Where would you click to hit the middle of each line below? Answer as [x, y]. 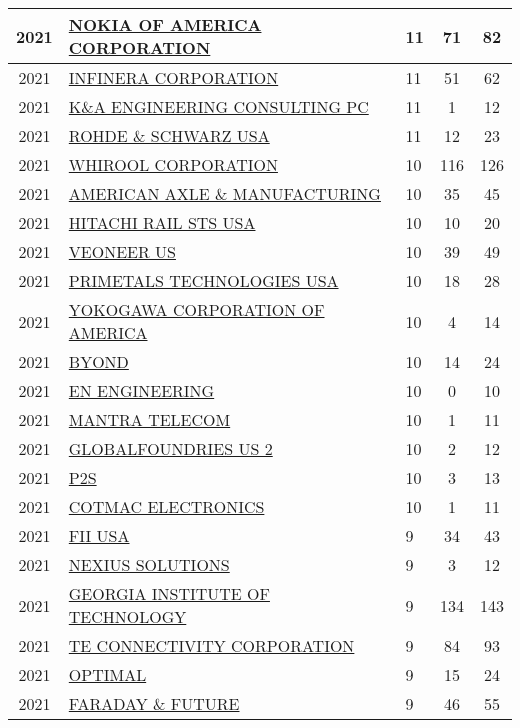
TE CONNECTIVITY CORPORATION [211, 645]
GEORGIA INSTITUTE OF [169, 593]
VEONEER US [122, 251]
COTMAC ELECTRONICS [166, 506]
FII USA [99, 535]
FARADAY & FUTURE [154, 703]
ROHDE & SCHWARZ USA [169, 135]
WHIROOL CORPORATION [173, 164]
